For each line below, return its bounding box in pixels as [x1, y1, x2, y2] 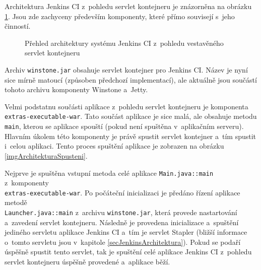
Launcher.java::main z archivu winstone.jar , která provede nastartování [5, 207, 237, 217]
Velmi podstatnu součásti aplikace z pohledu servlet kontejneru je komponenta [5, 101, 248, 111]
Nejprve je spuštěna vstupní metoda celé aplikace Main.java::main [5, 167, 214, 178]
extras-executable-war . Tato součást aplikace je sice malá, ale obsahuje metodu [5, 111, 257, 121]
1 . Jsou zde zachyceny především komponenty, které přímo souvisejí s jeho [5, 11, 235, 21]
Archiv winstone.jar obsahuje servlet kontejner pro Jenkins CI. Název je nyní [5, 64, 248, 75]
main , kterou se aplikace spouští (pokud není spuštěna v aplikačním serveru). [5, 121, 244, 131]
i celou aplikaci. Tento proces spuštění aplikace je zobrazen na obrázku [5, 141, 224, 151]
